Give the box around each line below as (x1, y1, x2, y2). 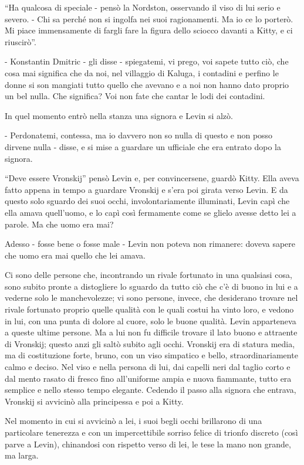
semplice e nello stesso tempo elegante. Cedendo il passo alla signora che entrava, (5, 383, 296, 396)
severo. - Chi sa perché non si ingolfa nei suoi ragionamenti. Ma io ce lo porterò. (5, 12, 293, 25)
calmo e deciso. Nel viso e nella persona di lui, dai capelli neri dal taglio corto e (5, 361, 291, 373)
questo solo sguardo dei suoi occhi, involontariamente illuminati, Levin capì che (5, 195, 290, 207)
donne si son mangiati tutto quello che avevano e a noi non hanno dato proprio (5, 78, 289, 90)
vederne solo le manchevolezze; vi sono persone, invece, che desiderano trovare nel (5, 291, 298, 304)
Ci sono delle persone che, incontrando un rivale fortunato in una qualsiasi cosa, (5, 269, 292, 281)
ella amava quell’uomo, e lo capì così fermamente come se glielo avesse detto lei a (5, 206, 296, 218)
